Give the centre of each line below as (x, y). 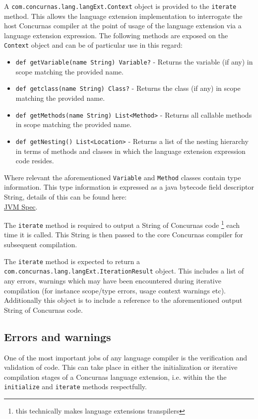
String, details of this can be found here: (65, 196)
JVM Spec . (21, 206)
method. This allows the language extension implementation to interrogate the (123, 16)
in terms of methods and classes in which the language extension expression (130, 151)
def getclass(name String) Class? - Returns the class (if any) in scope (128, 88)
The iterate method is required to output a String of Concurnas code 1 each (122, 224)
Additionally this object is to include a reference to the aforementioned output (123, 300)
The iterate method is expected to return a (72, 261)
